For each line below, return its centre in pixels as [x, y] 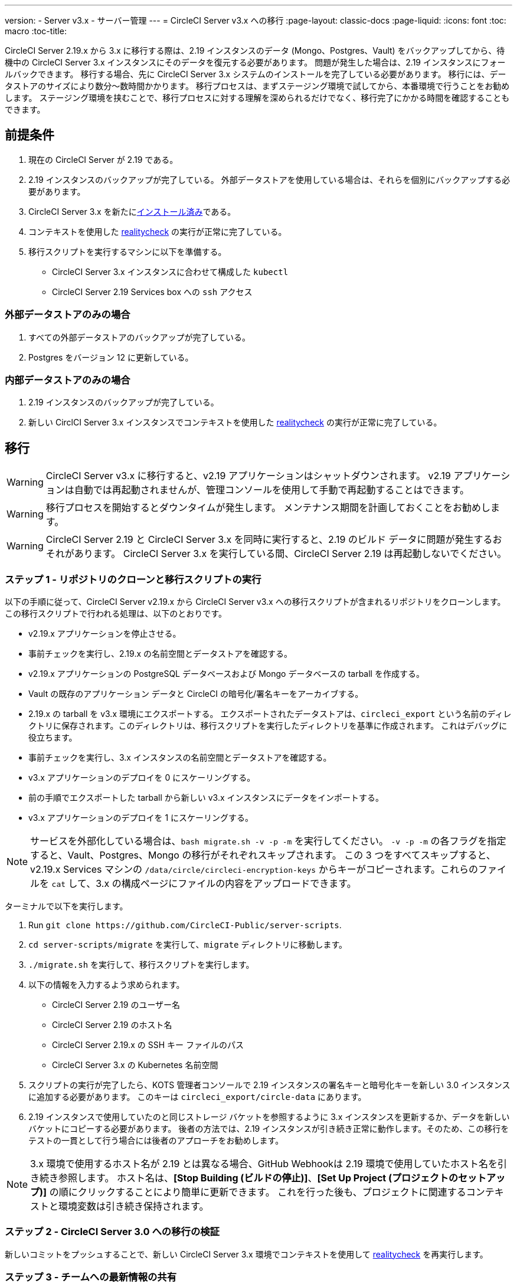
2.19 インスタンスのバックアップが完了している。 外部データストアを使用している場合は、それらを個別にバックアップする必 [269, 179]
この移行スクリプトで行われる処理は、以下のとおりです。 [116, 613]
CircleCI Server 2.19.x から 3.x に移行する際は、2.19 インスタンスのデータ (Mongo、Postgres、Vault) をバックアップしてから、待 [255, 50]
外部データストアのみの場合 [68, 315]
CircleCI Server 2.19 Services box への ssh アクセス [152, 292]
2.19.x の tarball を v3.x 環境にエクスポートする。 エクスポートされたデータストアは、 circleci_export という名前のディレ [270, 713]
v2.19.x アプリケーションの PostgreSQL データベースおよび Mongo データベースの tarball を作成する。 [226, 673]
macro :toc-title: [36, 31]
